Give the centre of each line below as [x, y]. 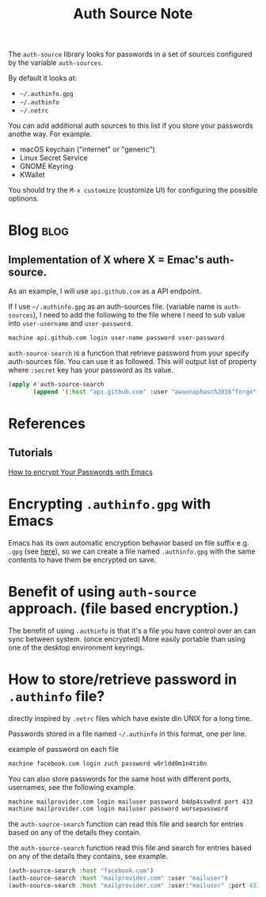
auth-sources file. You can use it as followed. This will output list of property [133, 362]
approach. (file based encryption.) [123, 608]
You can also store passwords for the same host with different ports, [120, 779]
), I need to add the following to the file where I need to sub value [139, 315]
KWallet [32, 174]
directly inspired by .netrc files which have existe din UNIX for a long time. [130, 718]
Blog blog [39, 230]
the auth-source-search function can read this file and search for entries [126, 824]
